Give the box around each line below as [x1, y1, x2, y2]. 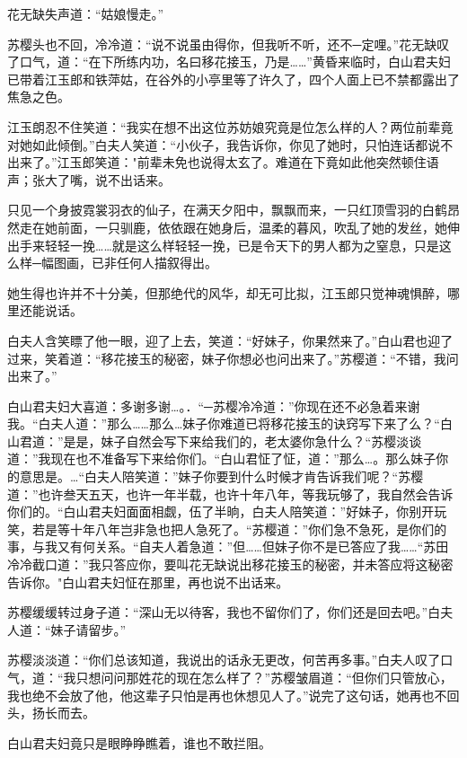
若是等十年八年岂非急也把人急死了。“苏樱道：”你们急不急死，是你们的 [31, 519, 447, 538]
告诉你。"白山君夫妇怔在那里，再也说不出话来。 [7, 572, 289, 591]
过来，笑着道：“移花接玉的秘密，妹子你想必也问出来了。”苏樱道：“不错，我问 [7, 348, 459, 367]
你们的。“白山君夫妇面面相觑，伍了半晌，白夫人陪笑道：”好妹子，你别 [7, 502, 422, 521]
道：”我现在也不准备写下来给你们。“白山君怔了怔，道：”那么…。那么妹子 [7, 449, 436, 468]
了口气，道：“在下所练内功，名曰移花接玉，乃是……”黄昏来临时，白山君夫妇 [7, 52, 451, 71]
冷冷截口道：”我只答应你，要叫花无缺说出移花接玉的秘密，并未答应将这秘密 [7, 555, 454, 574]
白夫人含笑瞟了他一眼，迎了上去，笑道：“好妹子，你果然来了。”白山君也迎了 [7, 331, 454, 349]
